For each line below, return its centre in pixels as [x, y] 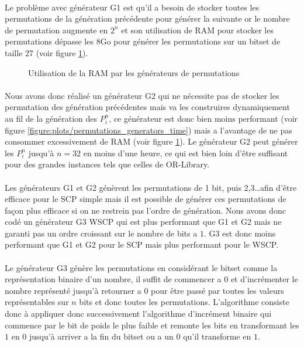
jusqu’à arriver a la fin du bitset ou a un [101, 336]
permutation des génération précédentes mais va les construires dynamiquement [147, 107]
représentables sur [37, 302]
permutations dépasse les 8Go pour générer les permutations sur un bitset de [143, 41]
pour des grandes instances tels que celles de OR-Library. [107, 164]
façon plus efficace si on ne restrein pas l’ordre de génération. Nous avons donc [145, 210]
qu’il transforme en [217, 336]
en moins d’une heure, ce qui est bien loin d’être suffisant [186, 153]
